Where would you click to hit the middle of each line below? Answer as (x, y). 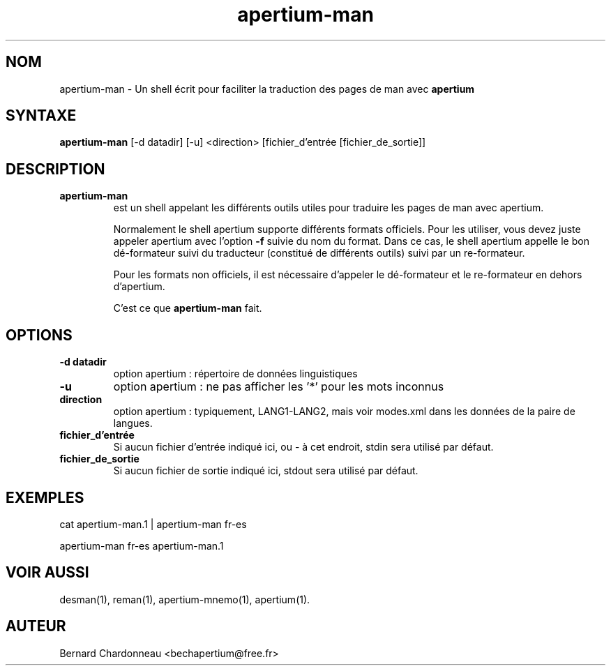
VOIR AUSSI (47, 573)
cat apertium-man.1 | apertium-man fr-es (153, 524)
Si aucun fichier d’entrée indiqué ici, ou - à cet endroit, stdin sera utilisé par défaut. (303, 447)
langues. (133, 423)
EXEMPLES (45, 497)
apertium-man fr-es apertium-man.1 (142, 545)
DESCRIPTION (55, 169)
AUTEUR (36, 626)
